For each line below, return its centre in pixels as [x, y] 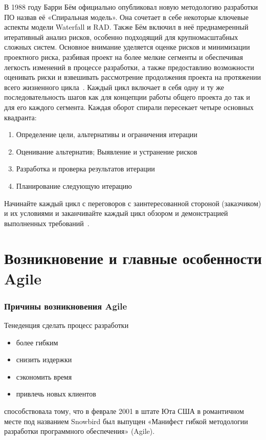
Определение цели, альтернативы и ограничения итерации [107, 134]
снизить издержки [44, 359]
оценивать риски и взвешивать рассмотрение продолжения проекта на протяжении [132, 77]
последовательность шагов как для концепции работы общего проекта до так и [127, 97]
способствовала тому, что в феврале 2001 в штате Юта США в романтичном [124, 411]
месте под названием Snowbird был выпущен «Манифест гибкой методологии [126, 421]
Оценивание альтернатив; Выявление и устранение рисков [107, 151]
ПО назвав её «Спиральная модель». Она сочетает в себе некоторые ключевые [126, 17]
